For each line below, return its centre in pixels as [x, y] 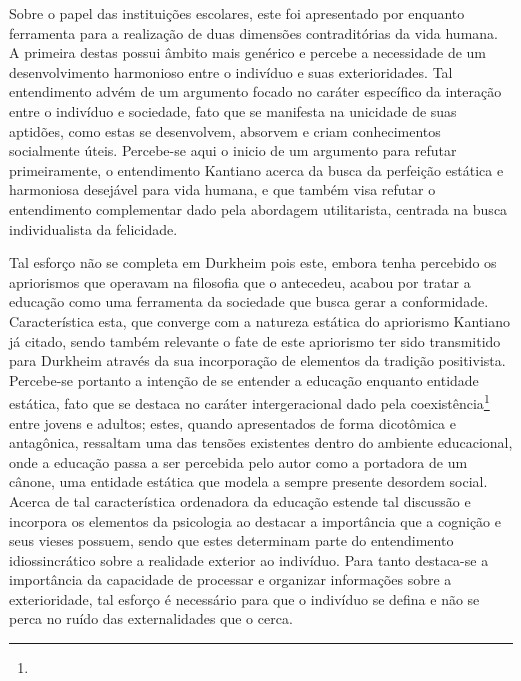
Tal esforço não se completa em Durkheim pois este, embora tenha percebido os [253, 262]
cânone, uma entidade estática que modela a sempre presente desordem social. [248, 481]
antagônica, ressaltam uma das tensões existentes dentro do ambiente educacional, [261, 442]
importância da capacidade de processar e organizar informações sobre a [230, 579]
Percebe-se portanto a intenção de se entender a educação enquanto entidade [244, 379]
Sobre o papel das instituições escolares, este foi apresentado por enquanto [237, 13]
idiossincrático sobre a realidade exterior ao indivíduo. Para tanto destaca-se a [249, 559]
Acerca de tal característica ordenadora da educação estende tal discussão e [240, 500]
